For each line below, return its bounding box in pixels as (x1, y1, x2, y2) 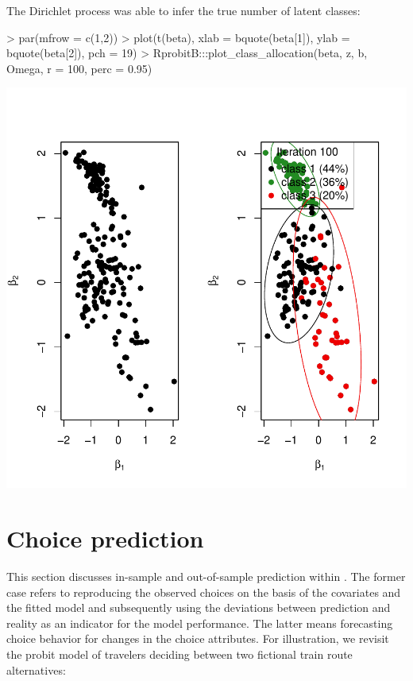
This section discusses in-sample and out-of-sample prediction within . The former (6, 568, 406, 585)
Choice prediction (6, 522, 204, 555)
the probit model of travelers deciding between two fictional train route (6, 646, 353, 663)
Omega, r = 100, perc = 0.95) (6, 60, 152, 76)
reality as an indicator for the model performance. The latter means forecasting (6, 614, 393, 631)
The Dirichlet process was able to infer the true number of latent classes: (6, 2, 361, 18)
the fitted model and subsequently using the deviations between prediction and (6, 599, 391, 616)
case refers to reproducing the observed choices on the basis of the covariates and (6, 583, 401, 600)
